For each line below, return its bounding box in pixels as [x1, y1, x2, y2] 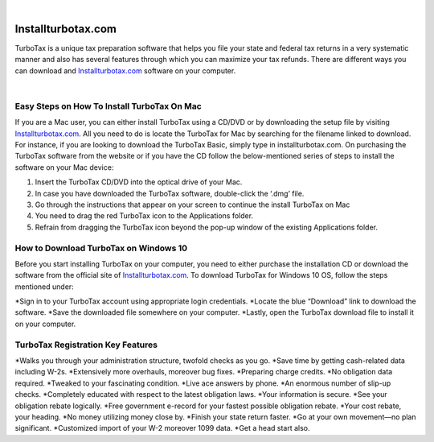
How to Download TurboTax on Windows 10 [14, 242, 188, 254]
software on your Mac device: [14, 162, 114, 172]
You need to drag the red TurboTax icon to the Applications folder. [35, 211, 253, 221]
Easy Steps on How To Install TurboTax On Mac [14, 101, 203, 112]
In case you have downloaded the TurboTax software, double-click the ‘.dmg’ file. [35, 188, 305, 198]
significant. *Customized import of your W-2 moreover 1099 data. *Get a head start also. [14, 423, 310, 433]
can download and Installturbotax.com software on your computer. [14, 65, 236, 76]
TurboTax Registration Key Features [14, 339, 158, 350]
